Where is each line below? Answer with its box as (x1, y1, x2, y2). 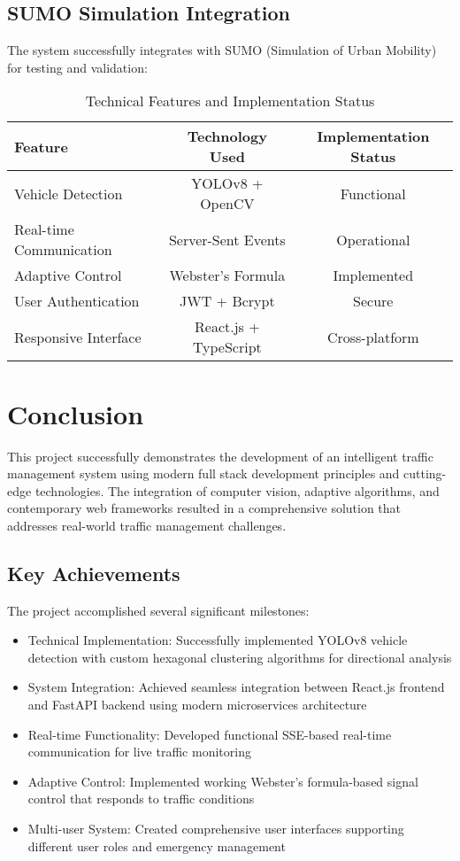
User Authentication (14, 291, 140, 312)
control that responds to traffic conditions (27, 789, 255, 808)
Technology (187, 126, 267, 147)
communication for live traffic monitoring (27, 742, 251, 761)
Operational (336, 229, 410, 250)
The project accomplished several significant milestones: (7, 601, 310, 619)
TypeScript (192, 337, 262, 358)
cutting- (403, 464, 447, 483)
